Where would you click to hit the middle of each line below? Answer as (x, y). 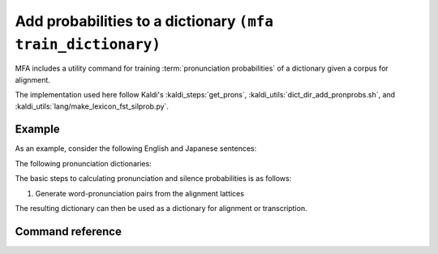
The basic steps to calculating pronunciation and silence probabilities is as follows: (153, 179)
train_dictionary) (88, 44)
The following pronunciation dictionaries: (83, 163)
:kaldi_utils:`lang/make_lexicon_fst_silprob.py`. (92, 106)
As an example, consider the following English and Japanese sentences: (136, 149)
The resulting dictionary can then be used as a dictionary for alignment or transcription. (161, 208)
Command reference (68, 231)
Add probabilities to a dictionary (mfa (144, 21)
